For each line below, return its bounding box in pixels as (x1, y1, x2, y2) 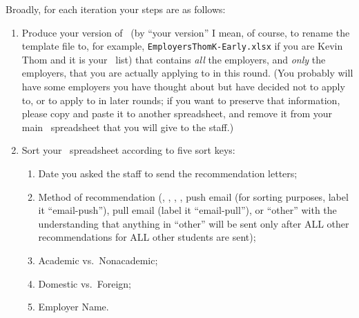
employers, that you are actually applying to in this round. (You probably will (21, 66, 353, 80)
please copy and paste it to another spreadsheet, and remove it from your (21, 106, 333, 121)
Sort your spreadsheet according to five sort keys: (21, 143, 235, 157)
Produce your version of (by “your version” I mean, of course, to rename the (21, 25, 350, 39)
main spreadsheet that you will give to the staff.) (21, 119, 234, 134)
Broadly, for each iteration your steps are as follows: (6, 2, 226, 16)
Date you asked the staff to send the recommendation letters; (38, 166, 298, 180)
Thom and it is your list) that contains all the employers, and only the (21, 52, 326, 66)
